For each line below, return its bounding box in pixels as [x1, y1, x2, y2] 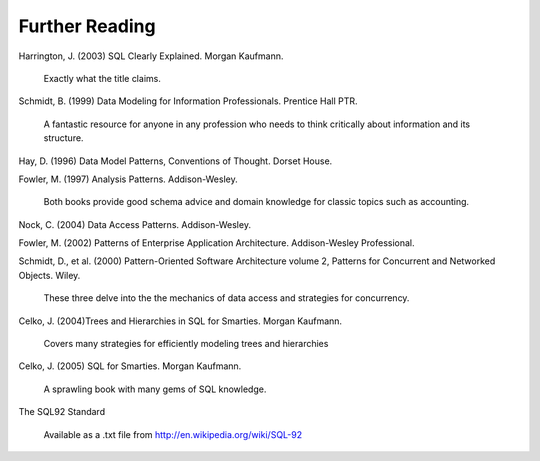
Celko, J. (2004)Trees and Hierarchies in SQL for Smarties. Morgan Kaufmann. [18, 315, 343, 327]
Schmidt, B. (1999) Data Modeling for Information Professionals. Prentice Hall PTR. [18, 95, 359, 107]
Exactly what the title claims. [43, 72, 162, 84]
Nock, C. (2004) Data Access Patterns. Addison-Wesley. [18, 218, 252, 230]
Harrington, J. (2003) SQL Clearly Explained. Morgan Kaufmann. [18, 50, 284, 62]
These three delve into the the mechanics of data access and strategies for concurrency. [43, 292, 410, 304]
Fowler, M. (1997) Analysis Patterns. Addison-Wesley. [18, 173, 239, 185]
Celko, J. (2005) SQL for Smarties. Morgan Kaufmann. [18, 360, 242, 372]
